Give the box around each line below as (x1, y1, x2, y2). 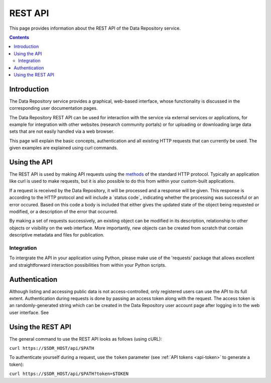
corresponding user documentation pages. (9, 105, 98, 111)
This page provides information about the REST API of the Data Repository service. (9, 25, 181, 31)
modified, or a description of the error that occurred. (9, 209, 118, 214)
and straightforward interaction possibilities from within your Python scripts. (9, 262, 167, 268)
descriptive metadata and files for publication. (9, 232, 105, 238)
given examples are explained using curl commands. (9, 145, 118, 151)
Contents (9, 34, 30, 40)
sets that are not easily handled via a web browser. (9, 128, 114, 134)
